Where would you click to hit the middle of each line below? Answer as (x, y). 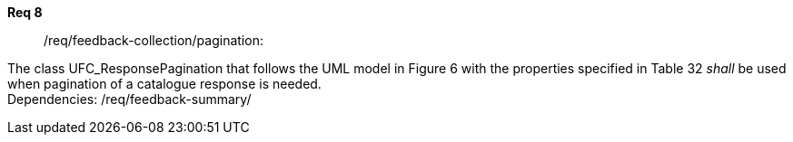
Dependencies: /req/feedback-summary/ (129, 99)
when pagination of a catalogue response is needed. (164, 84)
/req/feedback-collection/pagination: (154, 40)
